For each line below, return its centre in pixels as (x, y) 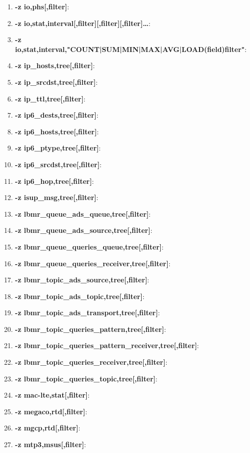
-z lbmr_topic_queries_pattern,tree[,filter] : (90, 329)
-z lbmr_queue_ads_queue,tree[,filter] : (83, 214)
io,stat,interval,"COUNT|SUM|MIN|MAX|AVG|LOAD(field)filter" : (131, 49)
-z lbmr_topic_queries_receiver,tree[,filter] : (91, 362)
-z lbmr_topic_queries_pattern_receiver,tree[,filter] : (107, 345)
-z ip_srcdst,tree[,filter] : (56, 82)
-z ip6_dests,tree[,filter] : (57, 115)
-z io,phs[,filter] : (42, 6)
